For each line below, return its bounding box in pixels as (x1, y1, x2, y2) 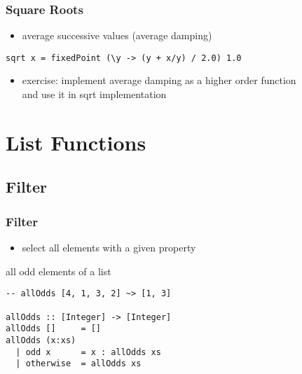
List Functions (6, 127, 146, 156)
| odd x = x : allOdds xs (15, 347, 161, 357)
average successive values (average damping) (22, 28, 212, 43)
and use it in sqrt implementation (22, 87, 167, 102)
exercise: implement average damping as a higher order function (22, 73, 296, 88)
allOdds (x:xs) (6, 335, 76, 345)
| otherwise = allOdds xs (15, 359, 142, 369)
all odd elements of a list (6, 263, 111, 278)
